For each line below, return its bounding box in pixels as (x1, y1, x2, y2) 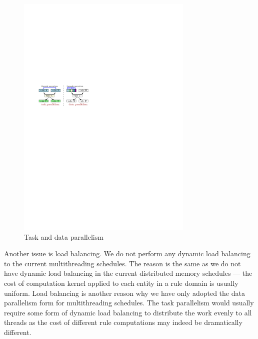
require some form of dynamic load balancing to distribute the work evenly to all (4, 307, 252, 317)
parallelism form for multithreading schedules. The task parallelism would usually (4, 297, 254, 308)
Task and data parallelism (24, 231, 103, 242)
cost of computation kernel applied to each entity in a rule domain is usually (4, 277, 238, 288)
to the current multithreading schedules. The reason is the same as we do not (4, 258, 241, 268)
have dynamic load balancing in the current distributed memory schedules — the (4, 268, 252, 278)
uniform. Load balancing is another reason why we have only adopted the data (4, 287, 245, 298)
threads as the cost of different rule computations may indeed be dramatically (4, 317, 242, 327)
